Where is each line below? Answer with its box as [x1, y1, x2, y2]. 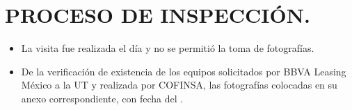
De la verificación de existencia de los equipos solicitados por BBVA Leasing [21, 64, 346, 78]
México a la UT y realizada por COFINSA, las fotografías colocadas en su [21, 77, 337, 92]
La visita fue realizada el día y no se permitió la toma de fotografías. [21, 41, 314, 55]
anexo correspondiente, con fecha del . [21, 91, 184, 105]
